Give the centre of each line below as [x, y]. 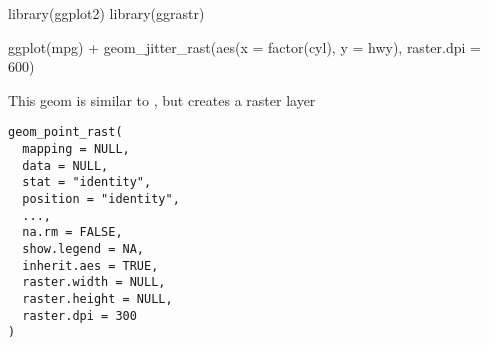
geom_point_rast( [65, 132]
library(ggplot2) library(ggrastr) [106, 13]
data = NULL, [65, 165]
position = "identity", [101, 199]
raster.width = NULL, [94, 282]
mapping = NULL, [76, 149]
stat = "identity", [87, 182]
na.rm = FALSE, [72, 232]
